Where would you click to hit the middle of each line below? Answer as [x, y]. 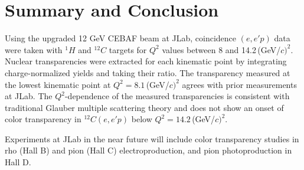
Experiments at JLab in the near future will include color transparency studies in [152, 138]
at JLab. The [29, 96]
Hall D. [18, 162]
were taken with [34, 49]
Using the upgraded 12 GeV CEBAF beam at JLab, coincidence [121, 38]
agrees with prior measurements [239, 84]
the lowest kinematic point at [58, 84]
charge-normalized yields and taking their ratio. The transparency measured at [148, 72]
